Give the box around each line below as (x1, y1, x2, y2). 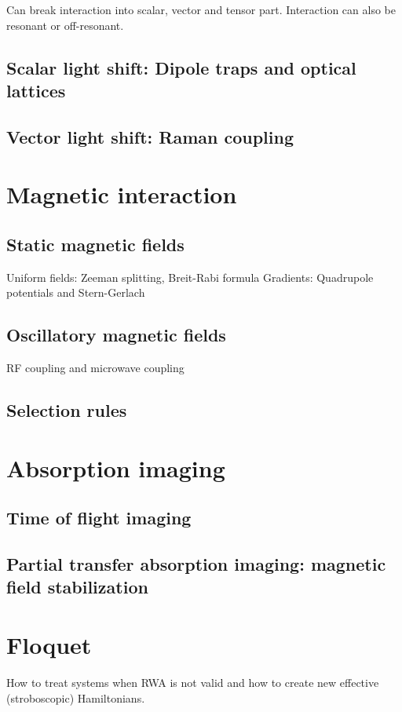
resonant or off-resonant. (6, 16, 124, 33)
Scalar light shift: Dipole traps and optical (6, 55, 356, 79)
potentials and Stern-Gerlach (6, 284, 145, 301)
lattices (6, 78, 66, 102)
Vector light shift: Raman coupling (6, 124, 294, 148)
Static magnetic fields (6, 232, 185, 256)
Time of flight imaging (6, 506, 192, 530)
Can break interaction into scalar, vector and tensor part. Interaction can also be (6, 2, 396, 17)
